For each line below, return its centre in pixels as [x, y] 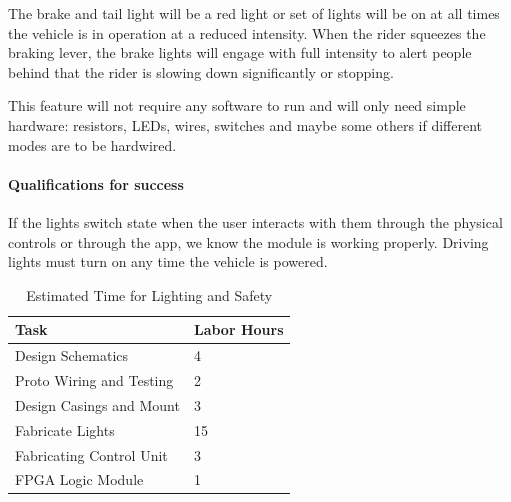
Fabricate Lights [65, 429]
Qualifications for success [96, 183]
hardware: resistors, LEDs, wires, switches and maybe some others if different [245, 124]
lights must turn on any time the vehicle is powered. [168, 261]
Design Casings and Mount [97, 404]
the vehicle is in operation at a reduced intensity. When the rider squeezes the [247, 32]
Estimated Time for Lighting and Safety [149, 294]
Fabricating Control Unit [91, 454]
